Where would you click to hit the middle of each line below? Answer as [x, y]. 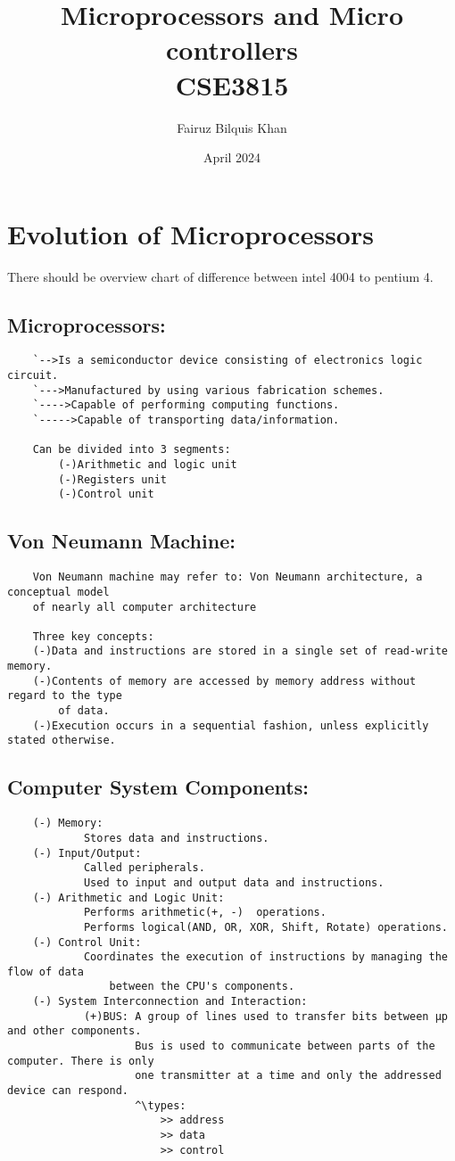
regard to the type [65, 696]
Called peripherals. [144, 868]
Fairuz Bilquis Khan [232, 127]
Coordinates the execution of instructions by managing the [265, 957]
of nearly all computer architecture [145, 607]
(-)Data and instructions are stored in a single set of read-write [240, 651]
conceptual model [58, 592]
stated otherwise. [62, 741]
